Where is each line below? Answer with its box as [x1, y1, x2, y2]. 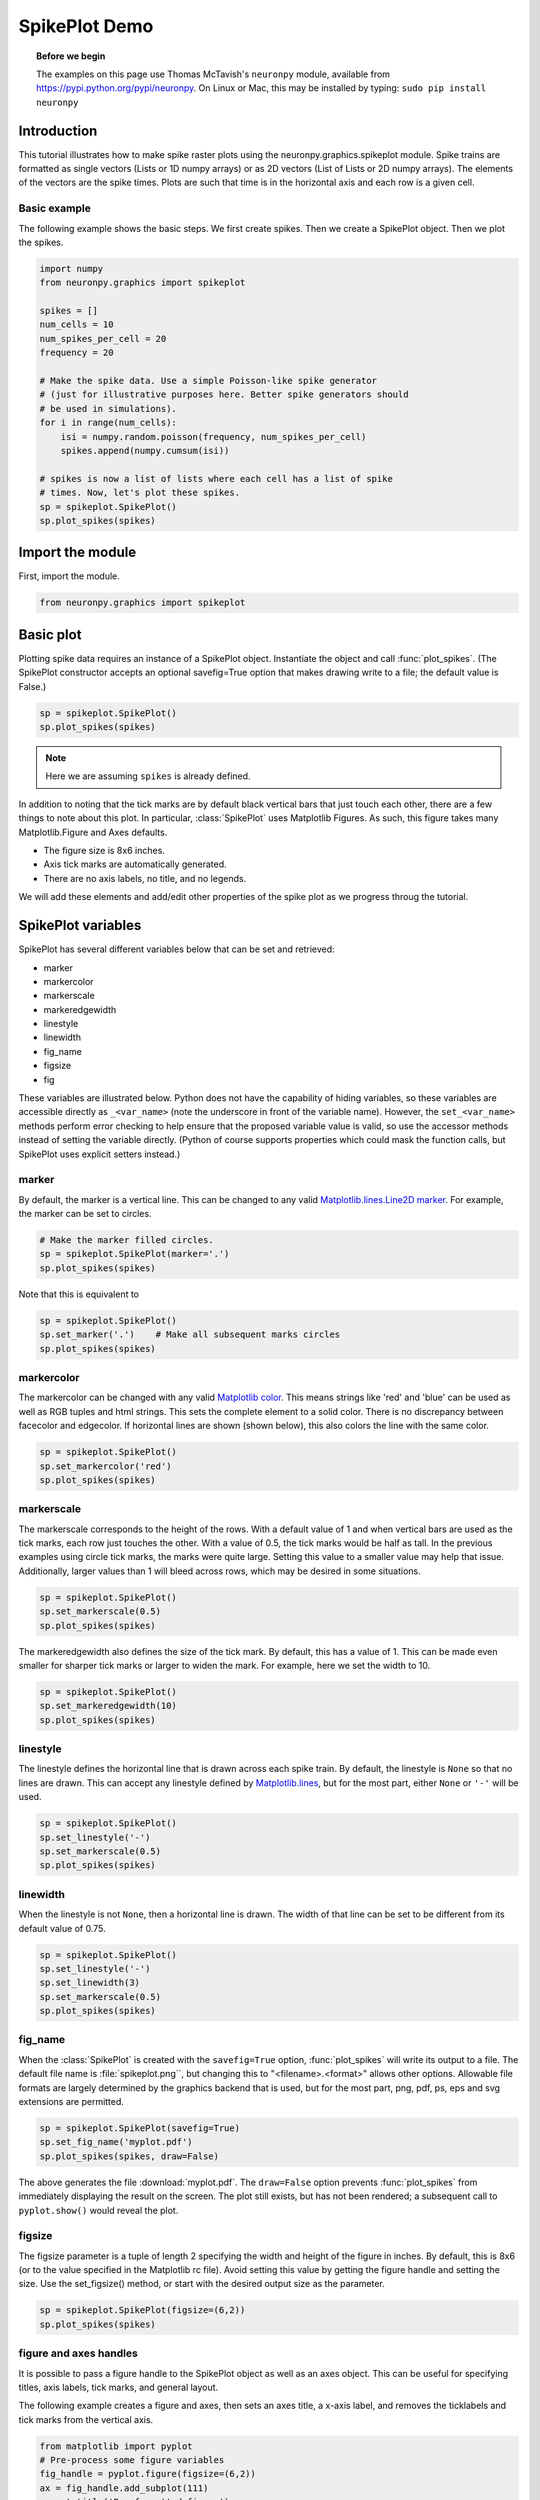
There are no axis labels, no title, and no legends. [43, 872, 247, 884]
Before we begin [36, 50, 106, 62]
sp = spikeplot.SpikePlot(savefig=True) [39, 2122, 240, 2134]
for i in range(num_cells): [39, 417, 177, 429]
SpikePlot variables [18, 917, 142, 934]
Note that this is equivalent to [18, 1288, 140, 1300]
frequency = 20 [39, 347, 114, 359]
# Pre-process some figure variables [39, 2455, 225, 2466]
